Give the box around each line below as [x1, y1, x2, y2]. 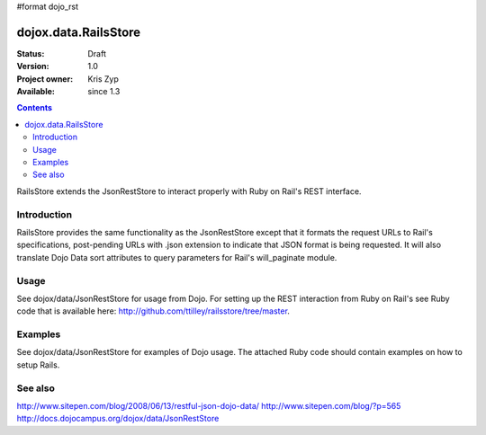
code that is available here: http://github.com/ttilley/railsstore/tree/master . [16, 306, 290, 316]
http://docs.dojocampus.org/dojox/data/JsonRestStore [16, 413, 220, 424]
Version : [16, 61, 49, 72]
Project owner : [16, 73, 74, 84]
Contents [16, 102, 53, 113]
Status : [16, 48, 45, 58]
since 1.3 [87, 86, 121, 97]
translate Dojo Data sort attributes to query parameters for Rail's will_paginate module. [16, 252, 337, 262]
